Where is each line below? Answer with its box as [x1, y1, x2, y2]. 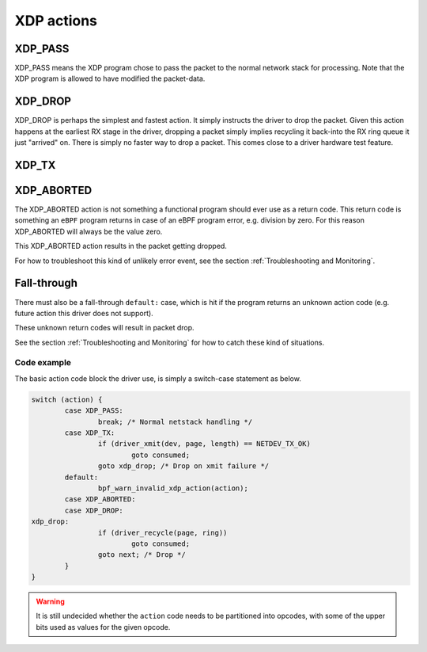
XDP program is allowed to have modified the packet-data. [14, 74, 206, 83]
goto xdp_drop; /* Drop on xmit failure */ [97, 462, 270, 471]
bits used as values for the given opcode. [36, 622, 171, 631]
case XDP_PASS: [64, 406, 124, 415]
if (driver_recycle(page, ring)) [97, 528, 228, 537]
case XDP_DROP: [64, 505, 124, 515]
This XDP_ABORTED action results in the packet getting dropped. [14, 242, 227, 251]
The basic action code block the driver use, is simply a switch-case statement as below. [14, 373, 302, 383]
